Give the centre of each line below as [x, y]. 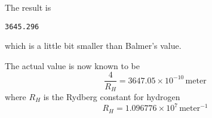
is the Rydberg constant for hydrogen [112, 96]
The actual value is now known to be [73, 65]
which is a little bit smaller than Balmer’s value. [93, 46]
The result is [28, 7]
